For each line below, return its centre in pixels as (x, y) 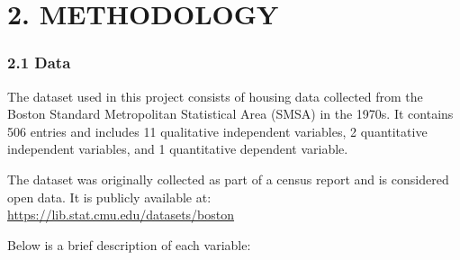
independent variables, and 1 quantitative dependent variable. (178, 149)
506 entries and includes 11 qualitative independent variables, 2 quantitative (217, 131)
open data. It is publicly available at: (109, 197)
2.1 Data (39, 63)
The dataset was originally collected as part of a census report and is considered (228, 179)
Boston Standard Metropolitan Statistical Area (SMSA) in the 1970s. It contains (230, 114)
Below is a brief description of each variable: (129, 244)
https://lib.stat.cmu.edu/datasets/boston (121, 215)
